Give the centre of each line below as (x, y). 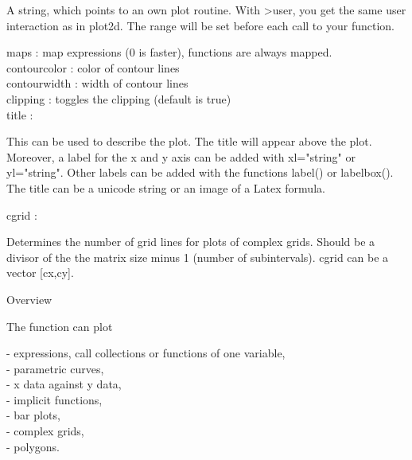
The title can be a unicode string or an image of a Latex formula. (166, 187)
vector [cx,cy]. (40, 273)
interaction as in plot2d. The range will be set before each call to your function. (200, 25)
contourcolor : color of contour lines (93, 67)
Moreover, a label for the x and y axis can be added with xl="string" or (181, 156)
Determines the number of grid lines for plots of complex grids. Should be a (191, 242)
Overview (29, 299)
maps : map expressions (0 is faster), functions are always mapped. (169, 52)
